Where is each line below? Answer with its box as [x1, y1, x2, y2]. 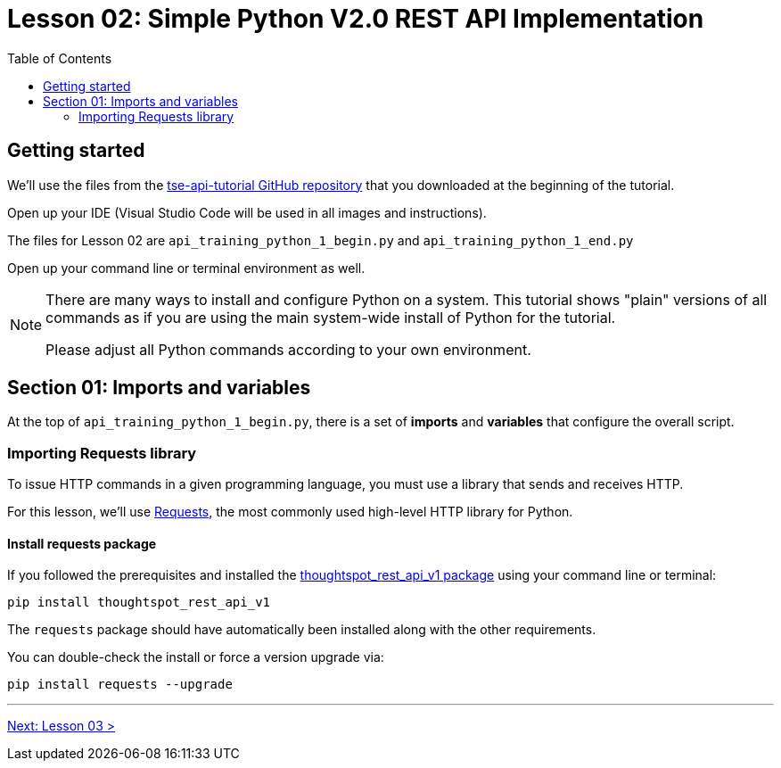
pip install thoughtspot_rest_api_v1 [7, 595, 271, 610]
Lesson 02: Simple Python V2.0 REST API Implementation [7, 4, 704, 34]
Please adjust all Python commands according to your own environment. [45, 340, 531, 359]
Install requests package [7, 535, 157, 551]
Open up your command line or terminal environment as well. [7, 260, 366, 276]
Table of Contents [7, 50, 112, 66]
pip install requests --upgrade [7, 677, 233, 692]
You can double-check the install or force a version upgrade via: [7, 649, 384, 665]
